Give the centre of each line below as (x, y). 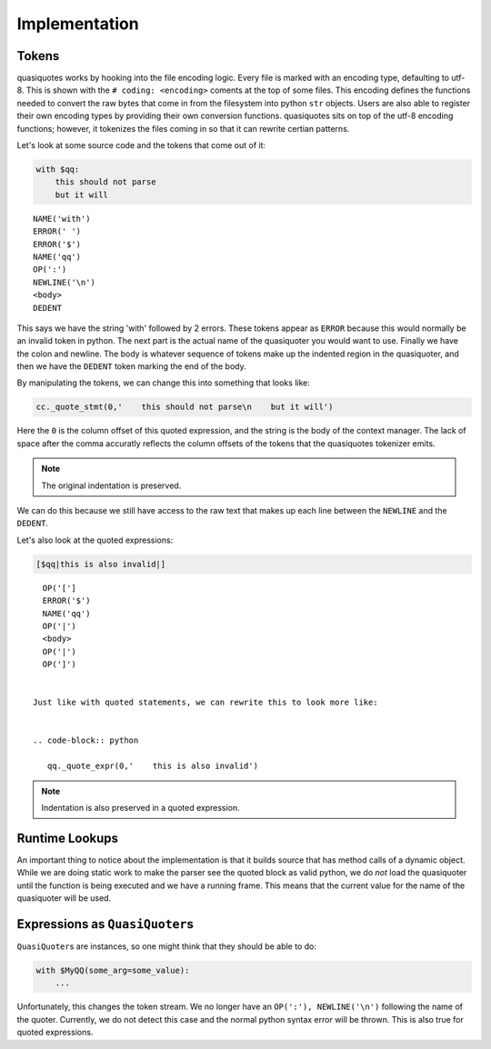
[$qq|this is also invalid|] (101, 564)
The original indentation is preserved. (111, 485)
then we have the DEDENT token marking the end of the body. (131, 366)
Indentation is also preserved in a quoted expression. (140, 807)
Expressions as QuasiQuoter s (105, 924)
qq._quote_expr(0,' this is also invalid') (153, 766)
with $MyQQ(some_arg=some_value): (113, 970)
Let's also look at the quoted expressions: (95, 540)
